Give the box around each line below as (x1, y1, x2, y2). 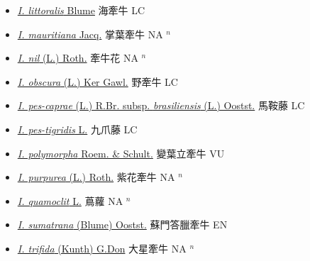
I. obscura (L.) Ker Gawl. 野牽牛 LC (17, 74, 178, 89)
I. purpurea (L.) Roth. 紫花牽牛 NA (17, 170, 175, 184)
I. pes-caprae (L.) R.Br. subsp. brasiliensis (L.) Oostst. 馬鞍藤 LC (17, 98, 305, 113)
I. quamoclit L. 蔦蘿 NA (17, 193, 123, 208)
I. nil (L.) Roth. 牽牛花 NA (17, 50, 138, 65)
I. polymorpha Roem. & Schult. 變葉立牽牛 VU (17, 145, 225, 160)
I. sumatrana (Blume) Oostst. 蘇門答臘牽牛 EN (17, 217, 228, 232)
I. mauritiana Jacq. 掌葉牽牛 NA (17, 26, 163, 41)
